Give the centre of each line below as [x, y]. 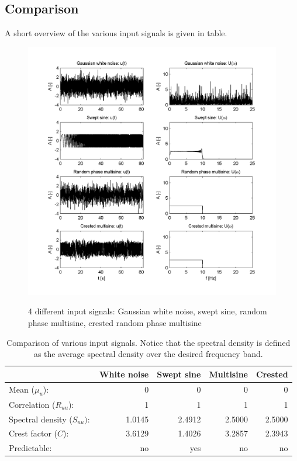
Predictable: [30, 448]
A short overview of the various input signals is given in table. [116, 33]
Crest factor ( [33, 433]
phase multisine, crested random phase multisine [115, 322]
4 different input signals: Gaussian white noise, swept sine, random [148, 311]
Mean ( [22, 389]
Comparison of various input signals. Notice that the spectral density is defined [148, 342]
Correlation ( [32, 404]
